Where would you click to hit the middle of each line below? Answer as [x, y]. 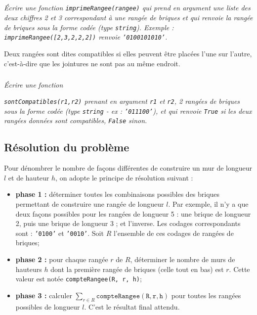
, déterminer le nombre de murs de [183, 259]
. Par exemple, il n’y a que [208, 204]
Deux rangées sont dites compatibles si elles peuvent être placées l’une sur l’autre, [128, 53]
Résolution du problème [67, 147]
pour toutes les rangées [206, 295]
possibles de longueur [48, 306]
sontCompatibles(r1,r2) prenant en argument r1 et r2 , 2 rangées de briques [122, 101]
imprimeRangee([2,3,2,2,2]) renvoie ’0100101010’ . [86, 37]
